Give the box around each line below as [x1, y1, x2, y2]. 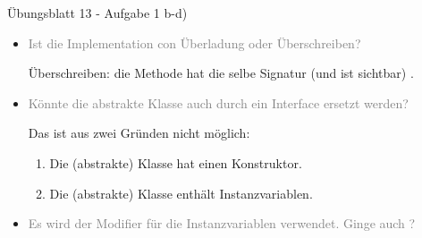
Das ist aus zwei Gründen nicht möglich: [28, 123, 250, 142]
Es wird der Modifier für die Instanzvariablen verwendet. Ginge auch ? [28, 214, 416, 233]
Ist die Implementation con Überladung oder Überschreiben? [28, 33, 361, 52]
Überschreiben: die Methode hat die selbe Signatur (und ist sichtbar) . [28, 64, 414, 82]
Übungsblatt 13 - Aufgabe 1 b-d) [7, 4, 188, 21]
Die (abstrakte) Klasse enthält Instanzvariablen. [49, 183, 313, 202]
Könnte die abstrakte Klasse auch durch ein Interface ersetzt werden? [28, 93, 409, 112]
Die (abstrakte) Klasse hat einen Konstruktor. [49, 153, 302, 172]
